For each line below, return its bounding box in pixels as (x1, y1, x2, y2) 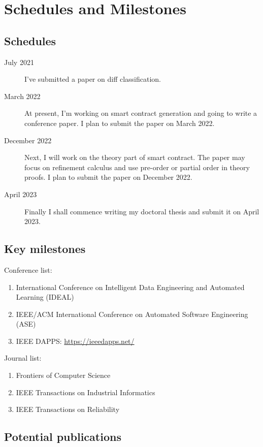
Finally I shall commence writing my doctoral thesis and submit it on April (24, 206, 259, 216)
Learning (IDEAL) (16, 292, 74, 302)
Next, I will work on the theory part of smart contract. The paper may (24, 152, 245, 163)
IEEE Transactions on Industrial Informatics (16, 387, 155, 397)
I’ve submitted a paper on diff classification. (24, 74, 161, 84)
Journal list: (4, 353, 42, 363)
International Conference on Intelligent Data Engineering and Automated (16, 281, 245, 292)
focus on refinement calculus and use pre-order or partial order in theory (24, 162, 250, 172)
